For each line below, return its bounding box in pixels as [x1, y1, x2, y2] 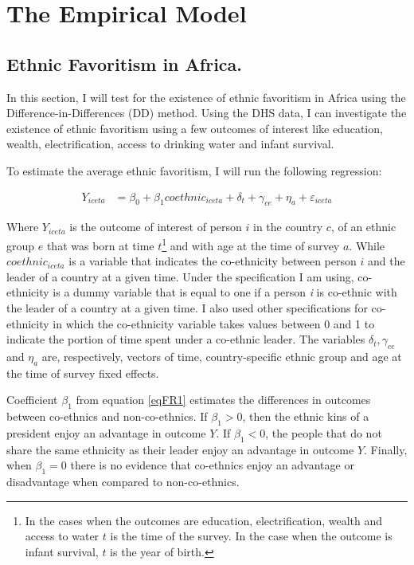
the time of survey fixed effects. [6, 364, 159, 381]
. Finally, [364, 441, 408, 457]
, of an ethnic [330, 218, 396, 235]
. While [349, 237, 385, 253]
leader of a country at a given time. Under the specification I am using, [6, 268, 354, 284]
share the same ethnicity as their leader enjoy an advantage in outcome [6, 441, 354, 457]
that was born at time [46, 237, 154, 253]
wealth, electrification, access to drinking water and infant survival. [6, 135, 334, 152]
